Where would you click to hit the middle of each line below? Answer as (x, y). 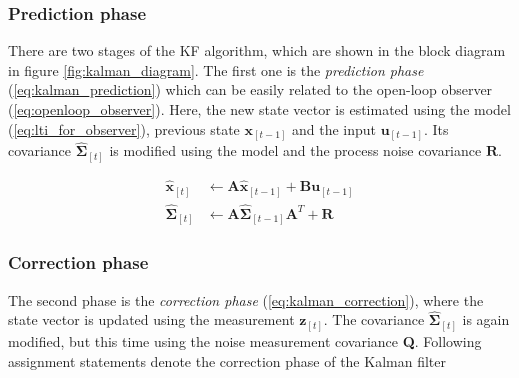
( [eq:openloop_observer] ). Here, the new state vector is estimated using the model (259, 109)
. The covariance (374, 319)
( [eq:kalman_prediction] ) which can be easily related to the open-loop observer (250, 89)
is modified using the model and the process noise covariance (295, 150)
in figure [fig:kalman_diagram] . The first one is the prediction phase (216, 69)
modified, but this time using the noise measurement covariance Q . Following (245, 340)
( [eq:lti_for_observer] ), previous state (124, 128)
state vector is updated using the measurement (151, 319)
